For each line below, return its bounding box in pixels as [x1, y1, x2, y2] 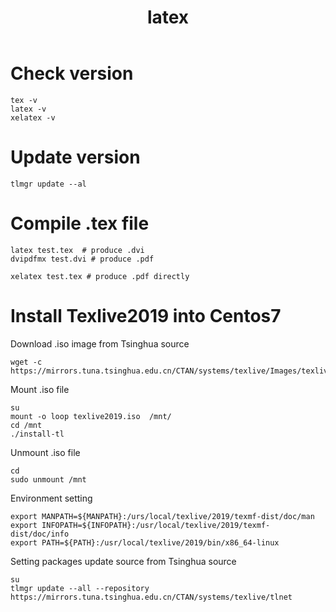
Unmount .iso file [10, 446, 81, 458]
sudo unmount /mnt [10, 474, 87, 485]
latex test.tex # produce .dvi [10, 245, 145, 255]
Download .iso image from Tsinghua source [10, 337, 190, 350]
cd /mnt [10, 420, 43, 430]
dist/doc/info [10, 529, 70, 539]
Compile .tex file [10, 212, 150, 235]
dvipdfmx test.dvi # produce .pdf [10, 254, 155, 264]
